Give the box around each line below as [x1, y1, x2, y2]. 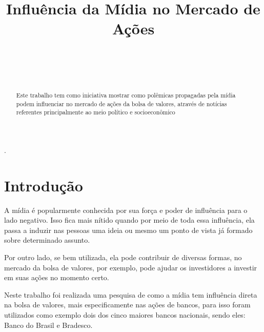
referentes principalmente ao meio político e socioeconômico [16, 108, 175, 116]
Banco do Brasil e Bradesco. [4, 319, 93, 330]
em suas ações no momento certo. [4, 272, 109, 283]
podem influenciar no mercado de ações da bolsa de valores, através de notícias [16, 99, 227, 108]
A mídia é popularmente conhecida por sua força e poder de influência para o [4, 204, 248, 215]
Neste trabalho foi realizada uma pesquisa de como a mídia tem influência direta [4, 289, 257, 300]
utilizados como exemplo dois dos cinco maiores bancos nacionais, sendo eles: [4, 309, 246, 320]
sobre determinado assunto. [4, 235, 90, 245]
